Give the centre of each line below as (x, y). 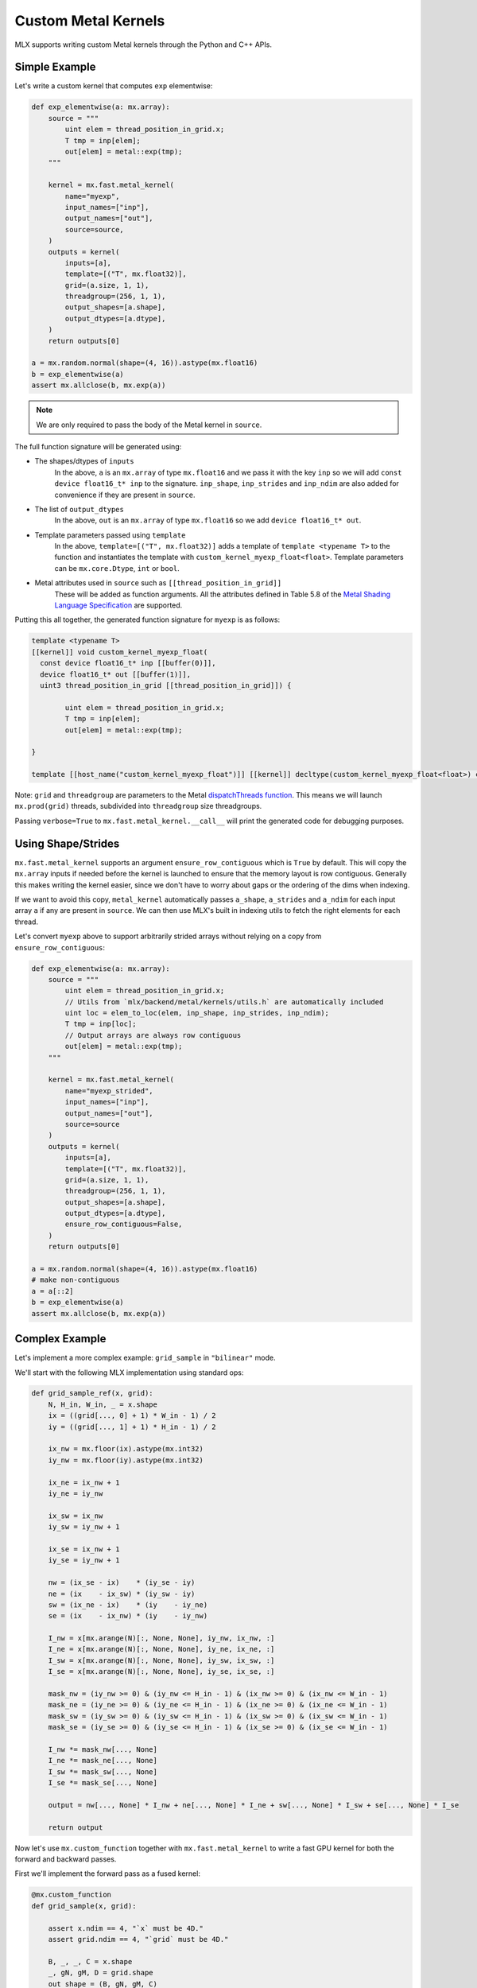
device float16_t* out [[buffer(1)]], (115, 674)
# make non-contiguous (76, 1280)
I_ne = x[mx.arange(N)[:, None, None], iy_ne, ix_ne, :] (161, 1649)
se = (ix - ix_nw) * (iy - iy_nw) (128, 1616)
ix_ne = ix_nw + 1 (84, 1482)
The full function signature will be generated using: (98, 446)
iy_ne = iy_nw (76, 1494)
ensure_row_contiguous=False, (124, 1224)
